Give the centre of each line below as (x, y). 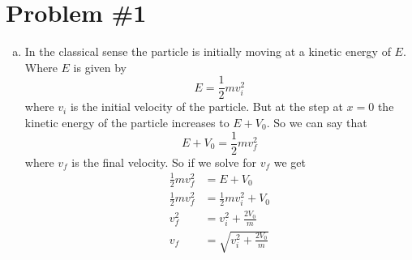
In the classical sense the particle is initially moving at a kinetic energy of (208, 51)
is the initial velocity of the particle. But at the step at (206, 107)
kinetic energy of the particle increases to (127, 122)
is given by (100, 67)
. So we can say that (317, 122)
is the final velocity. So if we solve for (164, 162)
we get (290, 162)
